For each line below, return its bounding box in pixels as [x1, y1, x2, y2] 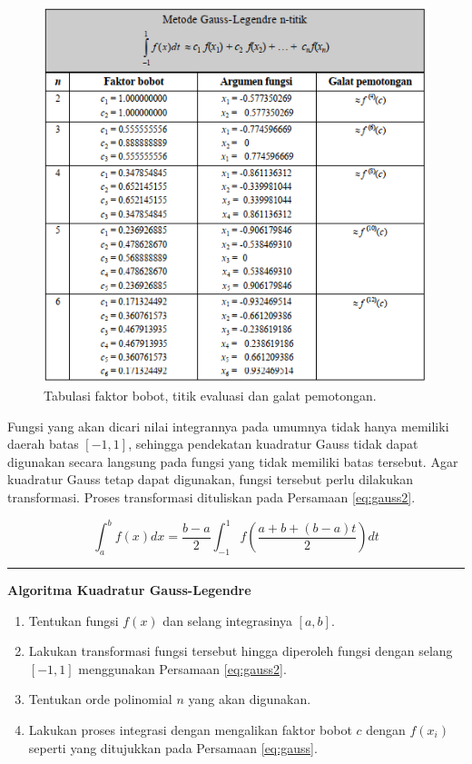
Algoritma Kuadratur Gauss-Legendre [7, 580, 251, 599]
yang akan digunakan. [188, 690, 311, 709]
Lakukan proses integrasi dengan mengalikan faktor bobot [28, 719, 352, 739]
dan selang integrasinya [162, 610, 292, 630]
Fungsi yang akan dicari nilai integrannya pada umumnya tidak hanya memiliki [7, 416, 449, 435]
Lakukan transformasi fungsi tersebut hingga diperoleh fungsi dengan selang [28, 641, 453, 660]
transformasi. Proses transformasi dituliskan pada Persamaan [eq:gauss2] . [7, 488, 416, 507]
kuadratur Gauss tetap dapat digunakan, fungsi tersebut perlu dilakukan [7, 470, 414, 489]
